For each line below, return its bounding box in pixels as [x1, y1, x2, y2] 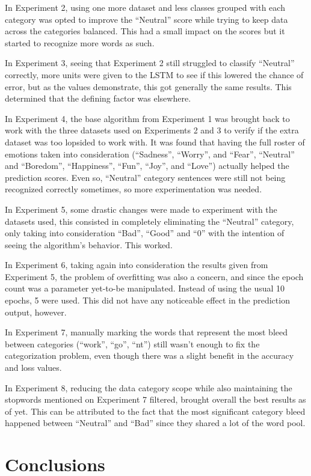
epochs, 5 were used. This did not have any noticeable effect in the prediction [5, 294, 290, 307]
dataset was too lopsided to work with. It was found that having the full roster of [5, 135, 305, 148]
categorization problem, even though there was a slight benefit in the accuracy [5, 349, 294, 362]
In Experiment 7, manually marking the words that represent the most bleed [5, 326, 288, 338]
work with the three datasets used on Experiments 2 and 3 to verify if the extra [5, 124, 299, 136]
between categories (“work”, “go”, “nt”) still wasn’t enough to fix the [5, 337, 260, 350]
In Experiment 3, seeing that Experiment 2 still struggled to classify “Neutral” [5, 56, 295, 69]
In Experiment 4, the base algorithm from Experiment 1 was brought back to [5, 112, 290, 124]
